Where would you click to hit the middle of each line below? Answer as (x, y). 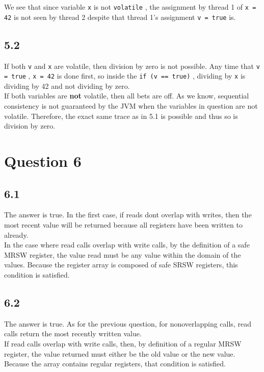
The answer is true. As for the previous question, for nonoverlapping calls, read (128, 323)
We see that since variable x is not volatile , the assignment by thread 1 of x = (130, 7)
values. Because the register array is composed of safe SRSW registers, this (121, 265)
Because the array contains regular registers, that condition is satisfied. (115, 364)
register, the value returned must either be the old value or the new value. (120, 353)
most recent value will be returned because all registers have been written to (123, 224)
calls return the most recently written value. (73, 333)
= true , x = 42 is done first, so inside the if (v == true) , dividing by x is (125, 76)
